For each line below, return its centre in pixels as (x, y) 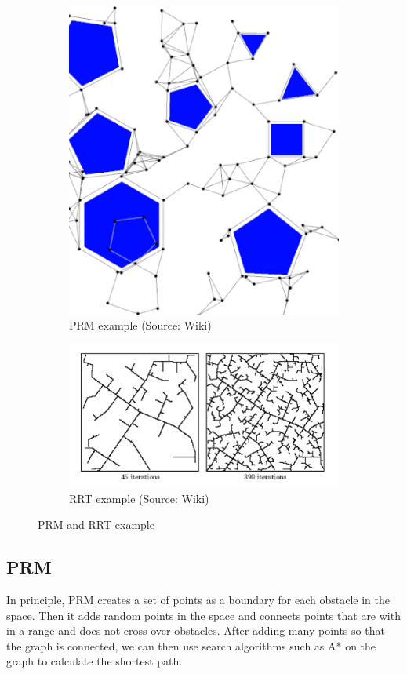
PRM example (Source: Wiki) (140, 325)
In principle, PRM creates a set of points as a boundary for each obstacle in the (198, 599)
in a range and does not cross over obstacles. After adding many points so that (196, 630)
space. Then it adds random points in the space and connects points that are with (203, 615)
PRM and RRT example (96, 525)
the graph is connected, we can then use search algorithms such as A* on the (191, 645)
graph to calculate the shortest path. (94, 661)
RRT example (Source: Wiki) (139, 498)
